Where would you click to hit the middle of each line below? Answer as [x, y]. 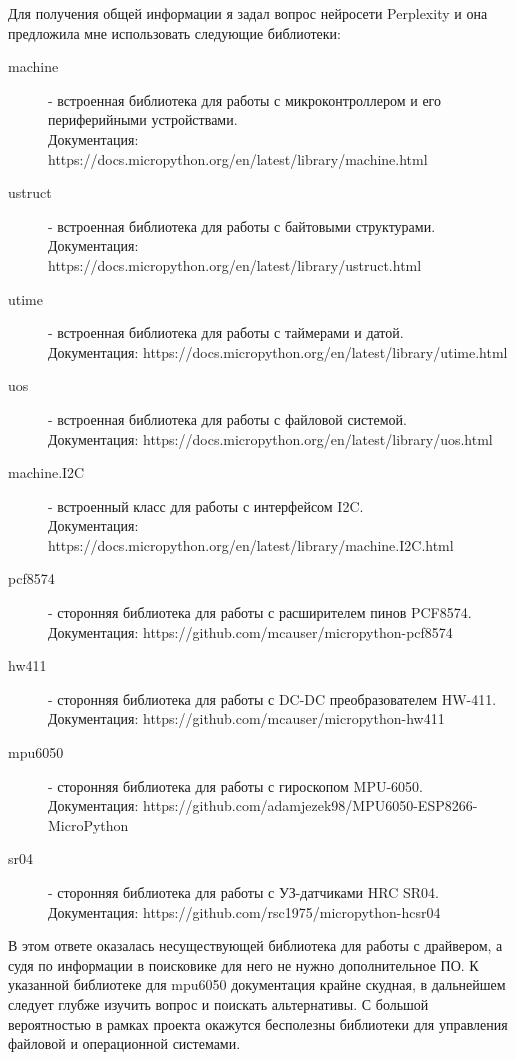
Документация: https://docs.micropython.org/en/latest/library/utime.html [278, 351]
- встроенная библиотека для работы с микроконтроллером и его [244, 99]
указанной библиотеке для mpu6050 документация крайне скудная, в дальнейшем [257, 984]
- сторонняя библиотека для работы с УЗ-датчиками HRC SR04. [243, 892]
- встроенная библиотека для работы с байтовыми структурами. [242, 225]
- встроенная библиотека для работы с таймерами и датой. [226, 332]
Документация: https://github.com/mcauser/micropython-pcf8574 [250, 631]
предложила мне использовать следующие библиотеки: [174, 32]
